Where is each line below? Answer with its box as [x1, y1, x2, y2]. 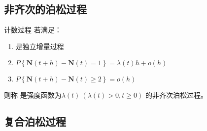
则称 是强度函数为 [4, 90, 62, 100]
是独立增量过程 [15, 41, 64, 51]
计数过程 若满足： [4, 25, 62, 35]
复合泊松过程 [4, 114, 66, 129]
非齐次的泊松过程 [4, 1, 87, 17]
